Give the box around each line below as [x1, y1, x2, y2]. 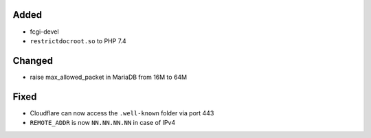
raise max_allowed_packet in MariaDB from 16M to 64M [30, 73, 188, 81]
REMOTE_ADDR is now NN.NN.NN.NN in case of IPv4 [30, 119, 176, 127]
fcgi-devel [30, 27, 59, 36]
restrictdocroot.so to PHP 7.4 [30, 36, 126, 45]
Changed [12, 55, 53, 67]
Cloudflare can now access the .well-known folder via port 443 [30, 108, 214, 117]
